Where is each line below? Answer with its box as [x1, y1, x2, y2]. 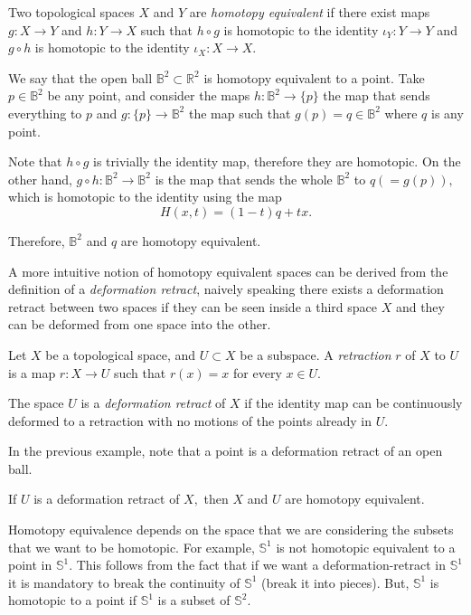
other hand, [8, 169, 72, 188]
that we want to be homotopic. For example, [8, 537, 255, 556]
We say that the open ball [8, 68, 153, 87]
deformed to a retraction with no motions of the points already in [8, 411, 372, 430]
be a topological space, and [45, 345, 196, 364]
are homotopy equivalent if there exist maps [189, 3, 430, 21]
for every [233, 363, 282, 382]
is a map [8, 363, 56, 382]
